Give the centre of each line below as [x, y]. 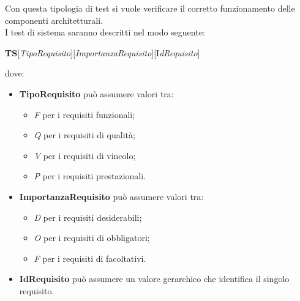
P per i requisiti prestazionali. [90, 176]
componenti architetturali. [54, 20]
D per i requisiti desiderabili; [88, 217]
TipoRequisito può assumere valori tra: [96, 93]
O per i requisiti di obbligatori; [92, 238]
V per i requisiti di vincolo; [85, 155]
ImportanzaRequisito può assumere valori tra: [111, 196]
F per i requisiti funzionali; [84, 114]
